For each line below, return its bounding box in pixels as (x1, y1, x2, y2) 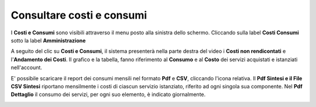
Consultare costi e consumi (11, 9, 147, 22)
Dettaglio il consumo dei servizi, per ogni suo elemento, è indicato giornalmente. (11, 91, 206, 98)
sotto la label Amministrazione (11, 37, 86, 44)
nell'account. (11, 64, 42, 71)
